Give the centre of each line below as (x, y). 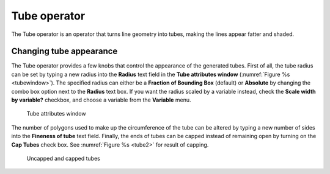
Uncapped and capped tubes (63, 158)
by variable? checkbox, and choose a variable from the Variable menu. (101, 100)
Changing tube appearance (64, 51)
